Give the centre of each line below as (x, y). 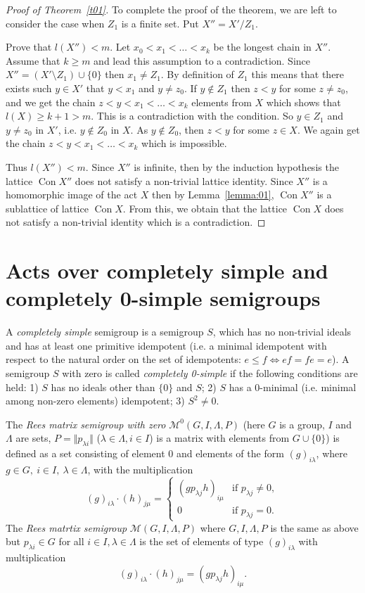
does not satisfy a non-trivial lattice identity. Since (184, 180)
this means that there (298, 74)
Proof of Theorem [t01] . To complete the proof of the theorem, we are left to (171, 9)
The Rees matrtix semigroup (66, 527)
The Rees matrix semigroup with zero (86, 424)
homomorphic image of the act (72, 195)
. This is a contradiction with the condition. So (192, 116)
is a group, (302, 424)
